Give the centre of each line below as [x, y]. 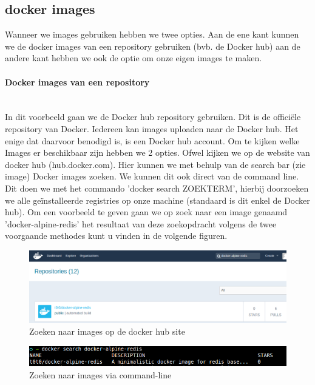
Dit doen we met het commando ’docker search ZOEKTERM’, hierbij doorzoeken [157, 188]
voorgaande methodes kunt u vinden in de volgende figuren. [116, 236]
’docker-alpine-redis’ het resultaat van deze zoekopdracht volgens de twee [141, 223]
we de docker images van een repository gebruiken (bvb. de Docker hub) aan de [153, 46]
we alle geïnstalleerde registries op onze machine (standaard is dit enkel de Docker [157, 200]
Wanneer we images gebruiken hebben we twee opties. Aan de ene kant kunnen [152, 34]
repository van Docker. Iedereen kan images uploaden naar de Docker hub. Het [152, 128]
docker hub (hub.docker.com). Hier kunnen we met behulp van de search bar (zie [155, 164]
